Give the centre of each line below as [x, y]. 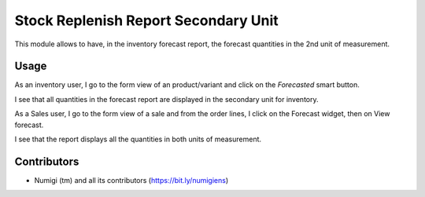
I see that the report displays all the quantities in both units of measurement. [138, 139]
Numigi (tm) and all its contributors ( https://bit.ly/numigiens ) [131, 180]
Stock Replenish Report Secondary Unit [146, 20]
